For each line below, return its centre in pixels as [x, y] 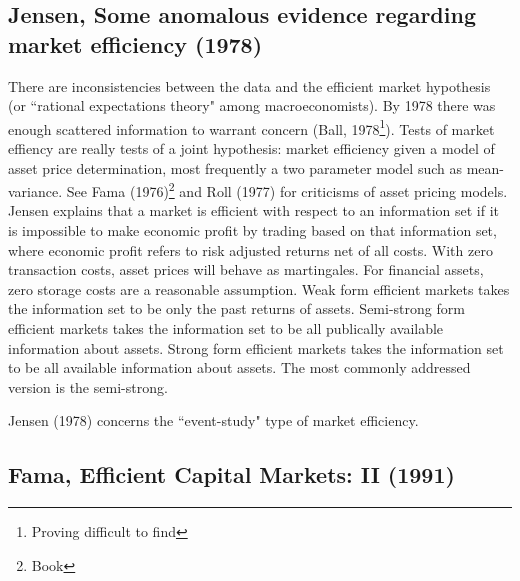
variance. [35, 190]
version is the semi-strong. [88, 386]
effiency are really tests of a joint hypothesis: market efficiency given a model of [251, 148]
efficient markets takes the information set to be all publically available [226, 328]
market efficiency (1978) [135, 43]
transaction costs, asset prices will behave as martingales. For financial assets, [246, 269]
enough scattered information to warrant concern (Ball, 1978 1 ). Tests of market [251, 127]
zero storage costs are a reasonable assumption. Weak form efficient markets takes [259, 288]
